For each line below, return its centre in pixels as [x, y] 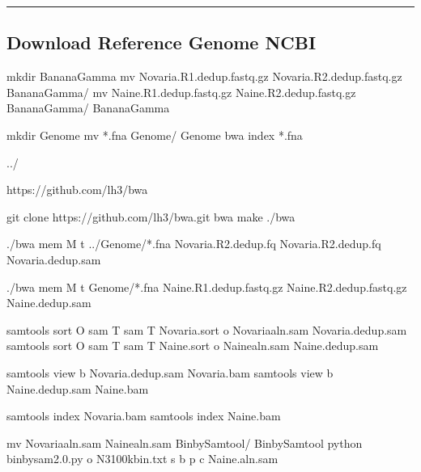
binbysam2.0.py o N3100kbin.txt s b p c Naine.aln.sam [142, 459]
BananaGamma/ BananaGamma [88, 108]
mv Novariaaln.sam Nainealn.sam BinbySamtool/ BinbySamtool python [185, 442]
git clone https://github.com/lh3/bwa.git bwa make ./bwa [151, 216]
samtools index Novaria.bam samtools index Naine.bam [144, 416]
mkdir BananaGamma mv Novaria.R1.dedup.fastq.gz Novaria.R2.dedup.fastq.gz [204, 76]
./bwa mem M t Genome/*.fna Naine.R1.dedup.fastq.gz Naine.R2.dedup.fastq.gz [207, 287]
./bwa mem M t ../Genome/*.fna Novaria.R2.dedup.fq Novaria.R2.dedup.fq [194, 244]
